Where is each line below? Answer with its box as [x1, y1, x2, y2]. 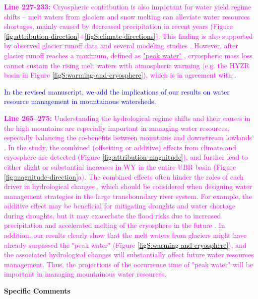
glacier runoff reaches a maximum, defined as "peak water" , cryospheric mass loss [4, 50, 253, 60]
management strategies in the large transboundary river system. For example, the [4, 191, 252, 201]
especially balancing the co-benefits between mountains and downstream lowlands [4, 132, 253, 143]
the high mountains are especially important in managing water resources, [4, 122, 229, 133]
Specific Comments [4, 286, 70, 296]
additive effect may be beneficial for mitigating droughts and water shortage [4, 200, 236, 211]
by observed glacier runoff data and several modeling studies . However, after [4, 40, 238, 51]
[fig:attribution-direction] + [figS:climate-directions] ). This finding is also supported [4, 30, 253, 41]
